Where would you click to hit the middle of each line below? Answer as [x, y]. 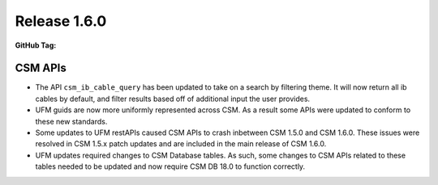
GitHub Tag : [36, 45]
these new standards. [71, 121]
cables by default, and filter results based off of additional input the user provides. [173, 99]
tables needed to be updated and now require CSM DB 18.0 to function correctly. [170, 166]
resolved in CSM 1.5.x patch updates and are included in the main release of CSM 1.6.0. [181, 144]
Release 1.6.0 [61, 21]
